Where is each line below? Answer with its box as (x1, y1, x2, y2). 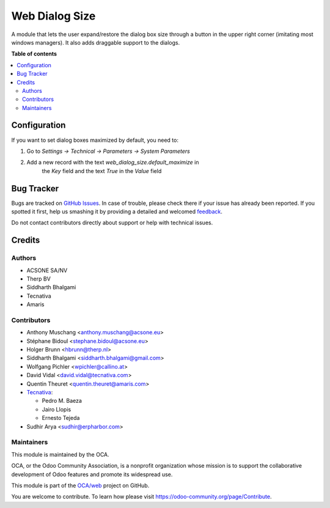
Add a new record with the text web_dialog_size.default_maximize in (26, 159, 199, 166)
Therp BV (26, 275, 51, 282)
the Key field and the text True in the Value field (42, 167, 162, 174)
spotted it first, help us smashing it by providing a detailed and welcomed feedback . (11, 208, 223, 215)
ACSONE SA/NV (26, 267, 68, 274)
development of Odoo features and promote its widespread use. (11, 471, 173, 478)
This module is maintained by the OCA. (11, 451, 109, 458)
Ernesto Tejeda (42, 414, 80, 422)
